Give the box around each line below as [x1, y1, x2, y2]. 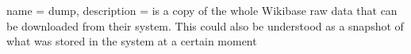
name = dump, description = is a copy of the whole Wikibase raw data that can [6, 2, 398, 18]
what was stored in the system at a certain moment [6, 33, 257, 49]
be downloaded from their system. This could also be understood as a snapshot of [6, 17, 404, 34]
